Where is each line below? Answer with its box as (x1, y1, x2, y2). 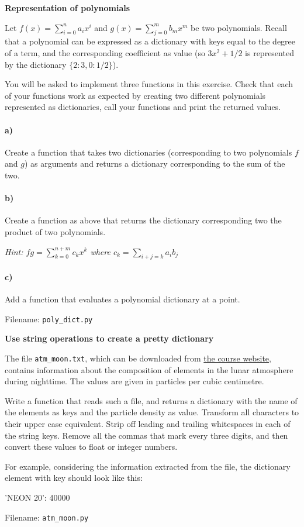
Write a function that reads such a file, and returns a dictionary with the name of (5, 394, 298, 407)
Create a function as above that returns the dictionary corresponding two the (5, 214, 282, 226)
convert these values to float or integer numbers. (5, 440, 178, 453)
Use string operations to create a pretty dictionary (5, 332, 214, 345)
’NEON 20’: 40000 (5, 491, 70, 503)
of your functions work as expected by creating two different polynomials (5, 89, 266, 101)
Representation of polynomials (5, 2, 130, 13)
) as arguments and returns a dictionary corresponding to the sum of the (24, 157, 285, 170)
